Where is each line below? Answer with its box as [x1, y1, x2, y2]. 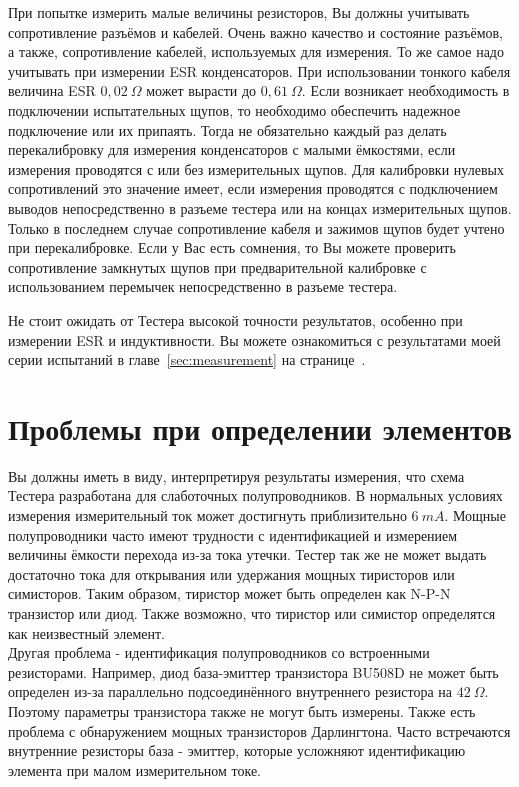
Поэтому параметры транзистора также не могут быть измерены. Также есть [8, 700, 476, 721]
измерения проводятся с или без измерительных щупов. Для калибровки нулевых [8, 158, 504, 179]
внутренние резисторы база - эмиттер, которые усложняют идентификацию [8, 740, 466, 761]
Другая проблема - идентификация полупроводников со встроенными [8, 642, 430, 663]
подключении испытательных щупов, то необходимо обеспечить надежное [8, 99, 461, 120]
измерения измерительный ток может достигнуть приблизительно [8, 505, 407, 525]
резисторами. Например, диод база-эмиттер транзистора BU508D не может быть [8, 661, 499, 682]
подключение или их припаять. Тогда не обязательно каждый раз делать [8, 119, 447, 140]
